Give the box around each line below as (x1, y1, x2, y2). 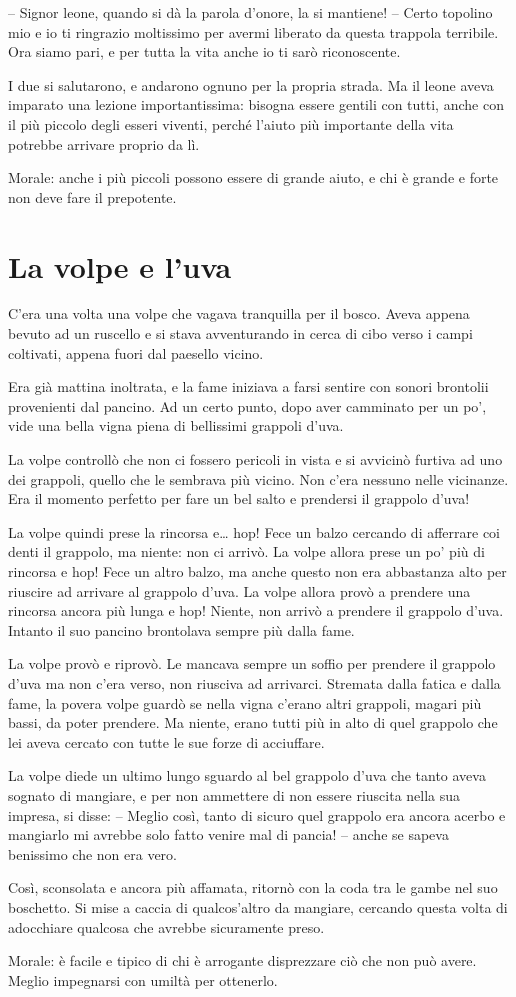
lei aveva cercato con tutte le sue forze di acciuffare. (8, 731, 325, 752)
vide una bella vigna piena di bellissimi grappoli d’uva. (8, 415, 344, 436)
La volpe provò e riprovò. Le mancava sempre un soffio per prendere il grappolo (8, 653, 496, 674)
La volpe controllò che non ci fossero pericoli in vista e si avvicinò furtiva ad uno (8, 449, 503, 470)
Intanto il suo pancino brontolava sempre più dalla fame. (8, 619, 355, 640)
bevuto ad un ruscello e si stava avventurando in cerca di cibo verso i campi (8, 323, 473, 344)
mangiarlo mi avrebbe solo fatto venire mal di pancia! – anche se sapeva (8, 824, 449, 845)
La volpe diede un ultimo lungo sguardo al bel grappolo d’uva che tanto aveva (8, 765, 486, 786)
